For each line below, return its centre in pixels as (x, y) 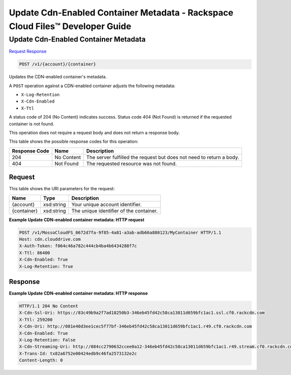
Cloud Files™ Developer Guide (70, 26)
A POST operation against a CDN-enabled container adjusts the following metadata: (92, 86)
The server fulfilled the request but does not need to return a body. (163, 157)
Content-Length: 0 (41, 360)
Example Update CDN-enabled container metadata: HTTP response (78, 293)
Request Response (28, 51)
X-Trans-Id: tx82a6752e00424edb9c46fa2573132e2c (78, 353)
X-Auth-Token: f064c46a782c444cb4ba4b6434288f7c (78, 246)
